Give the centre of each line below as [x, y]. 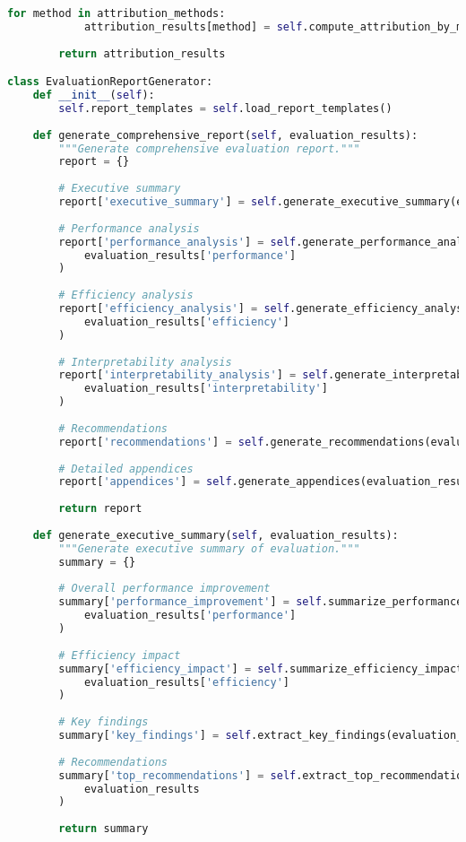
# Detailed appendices [126, 469]
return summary [104, 829]
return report [100, 509]
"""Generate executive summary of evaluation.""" [209, 548]
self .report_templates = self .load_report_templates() [225, 108]
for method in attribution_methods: [116, 13]
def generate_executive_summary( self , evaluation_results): [216, 535]
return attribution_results [142, 53]
